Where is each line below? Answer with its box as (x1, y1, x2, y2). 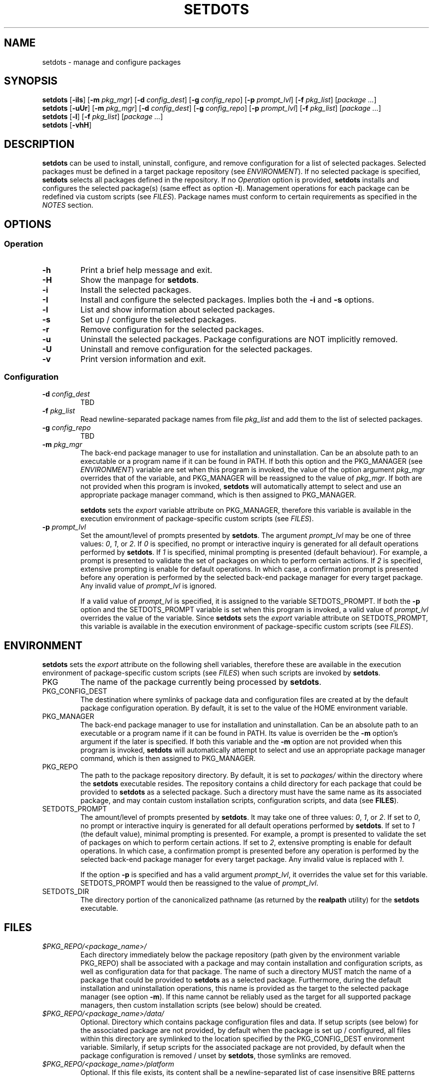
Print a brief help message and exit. (80, 265, 213, 275)
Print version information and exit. (80, 354, 206, 364)
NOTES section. (42, 201, 93, 210)
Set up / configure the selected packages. (80, 314, 237, 324)
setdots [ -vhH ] (42, 121, 92, 130)
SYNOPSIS (4, 75, 58, 88)
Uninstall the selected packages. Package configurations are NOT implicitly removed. (80, 334, 398, 344)
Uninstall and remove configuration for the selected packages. (80, 344, 312, 354)
